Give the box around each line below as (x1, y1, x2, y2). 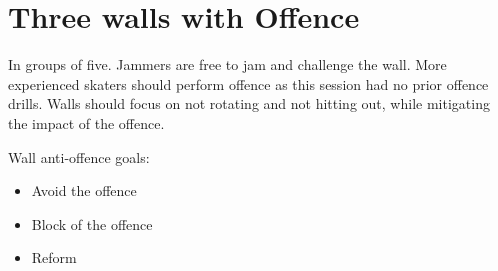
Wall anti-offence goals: (8, 146, 150, 167)
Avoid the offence (31, 180, 137, 201)
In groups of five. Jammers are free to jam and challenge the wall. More (8, 54, 447, 75)
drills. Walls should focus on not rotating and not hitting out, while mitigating (8, 93, 490, 114)
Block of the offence (31, 213, 153, 234)
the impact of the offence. (8, 112, 165, 133)
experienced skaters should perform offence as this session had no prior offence (8, 73, 489, 94)
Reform (31, 247, 77, 268)
